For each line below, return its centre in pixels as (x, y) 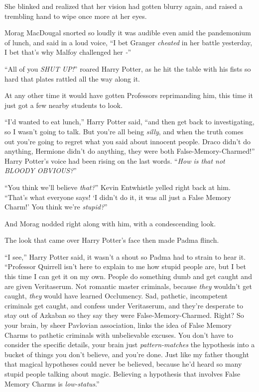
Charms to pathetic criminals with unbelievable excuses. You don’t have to (119, 335)
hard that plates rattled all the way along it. (72, 78)
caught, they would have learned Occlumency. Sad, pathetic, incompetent (116, 296)
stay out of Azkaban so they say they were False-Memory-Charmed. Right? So (124, 315)
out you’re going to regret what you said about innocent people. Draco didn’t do (128, 141)
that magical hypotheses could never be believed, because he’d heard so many (123, 364)
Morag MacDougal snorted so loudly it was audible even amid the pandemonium (128, 33)
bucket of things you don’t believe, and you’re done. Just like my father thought (127, 354)
